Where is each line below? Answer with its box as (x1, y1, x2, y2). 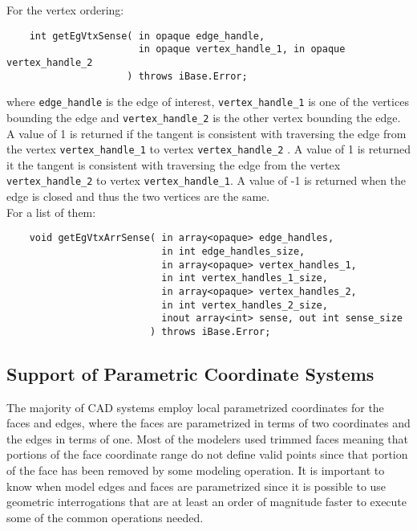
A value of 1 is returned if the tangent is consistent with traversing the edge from (6, 125, 407, 141)
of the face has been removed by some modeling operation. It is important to (6, 462, 385, 479)
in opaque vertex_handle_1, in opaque (138, 43, 346, 55)
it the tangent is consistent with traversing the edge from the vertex (6, 156, 341, 173)
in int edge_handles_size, (161, 245, 306, 257)
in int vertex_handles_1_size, (161, 272, 328, 284)
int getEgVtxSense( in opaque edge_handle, (29, 30, 265, 42)
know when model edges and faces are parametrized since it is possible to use (6, 477, 387, 494)
